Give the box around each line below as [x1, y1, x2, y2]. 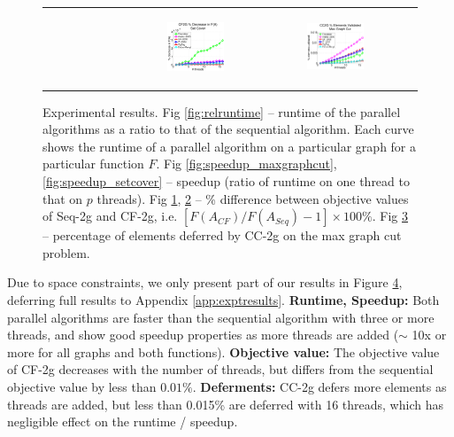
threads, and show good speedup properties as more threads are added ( [7, 325, 399, 344]
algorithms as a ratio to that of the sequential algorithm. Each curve [42, 120, 414, 138]
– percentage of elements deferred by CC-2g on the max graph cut [42, 226, 402, 245]
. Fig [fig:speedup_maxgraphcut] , [156, 154, 337, 173]
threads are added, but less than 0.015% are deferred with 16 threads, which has [7, 394, 443, 413]
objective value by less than [7, 377, 157, 395]
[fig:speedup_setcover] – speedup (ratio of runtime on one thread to [42, 172, 410, 191]
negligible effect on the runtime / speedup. [7, 412, 238, 431]
